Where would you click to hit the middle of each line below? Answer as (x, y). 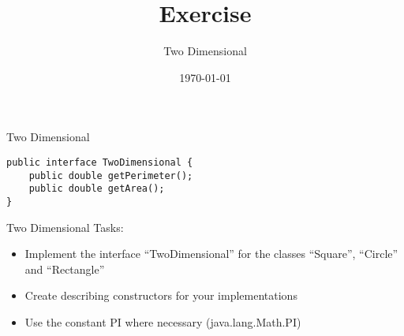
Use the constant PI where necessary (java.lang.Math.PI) (163, 321)
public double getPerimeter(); (111, 175)
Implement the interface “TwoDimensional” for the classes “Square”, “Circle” (211, 254)
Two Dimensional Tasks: (65, 227)
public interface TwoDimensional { (100, 162)
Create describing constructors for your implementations (161, 295)
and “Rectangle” (65, 269)
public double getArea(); (97, 189)
